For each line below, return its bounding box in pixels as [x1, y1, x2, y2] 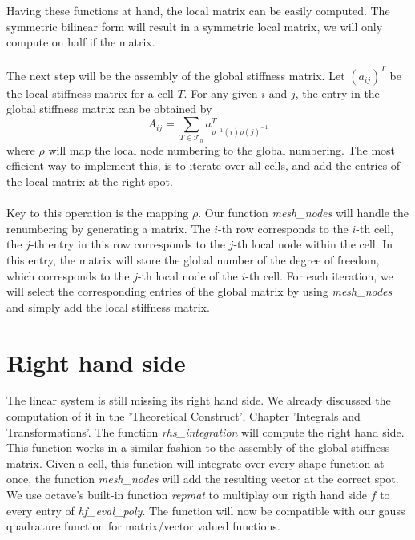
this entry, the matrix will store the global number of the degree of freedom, [6, 251, 380, 268]
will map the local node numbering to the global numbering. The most [48, 141, 396, 158]
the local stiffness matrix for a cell [6, 84, 174, 101]
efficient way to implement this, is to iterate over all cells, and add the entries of [6, 157, 401, 174]
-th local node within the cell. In [233, 236, 393, 252]
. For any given [183, 84, 258, 101]
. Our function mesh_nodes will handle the [198, 204, 409, 221]
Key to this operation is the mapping [6, 204, 189, 221]
